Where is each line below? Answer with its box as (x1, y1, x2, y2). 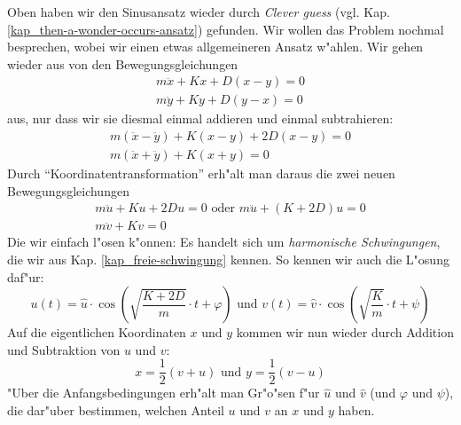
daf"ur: (7, 267, 44, 286)
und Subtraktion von (7, 340, 121, 358)
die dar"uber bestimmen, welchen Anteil (7, 400, 224, 419)
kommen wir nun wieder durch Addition (236, 323, 454, 342)
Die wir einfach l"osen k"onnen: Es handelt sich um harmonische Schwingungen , (7, 232, 441, 251)
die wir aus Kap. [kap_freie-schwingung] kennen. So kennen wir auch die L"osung (7, 249, 449, 268)
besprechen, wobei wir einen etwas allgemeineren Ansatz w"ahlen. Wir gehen (7, 37, 424, 56)
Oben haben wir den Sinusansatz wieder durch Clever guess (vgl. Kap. (7, 3, 390, 20)
